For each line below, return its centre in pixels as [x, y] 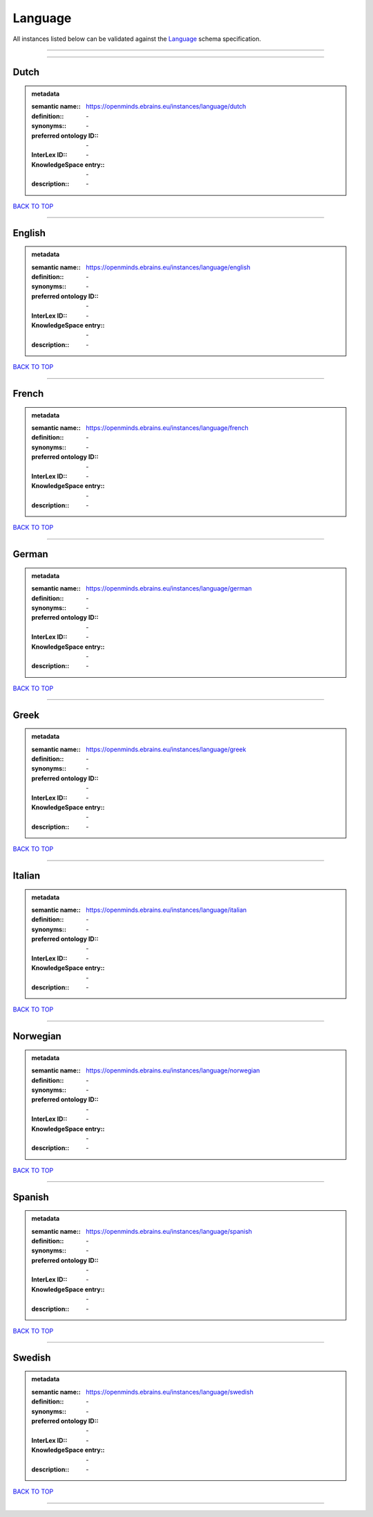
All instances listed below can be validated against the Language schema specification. [137, 39]
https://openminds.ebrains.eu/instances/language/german [169, 589]
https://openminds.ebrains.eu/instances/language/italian [166, 910]
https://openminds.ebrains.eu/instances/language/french [167, 428]
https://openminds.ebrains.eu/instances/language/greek [166, 749]
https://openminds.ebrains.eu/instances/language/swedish [170, 1392]
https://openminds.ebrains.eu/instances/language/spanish [169, 1231]
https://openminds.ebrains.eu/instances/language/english [168, 267]
